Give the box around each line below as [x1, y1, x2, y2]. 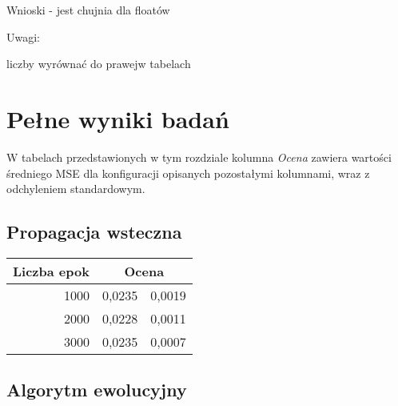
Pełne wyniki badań [6, 102, 229, 135]
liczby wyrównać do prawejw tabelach [6, 55, 191, 72]
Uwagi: [6, 28, 40, 45]
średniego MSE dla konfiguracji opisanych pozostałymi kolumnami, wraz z [6, 164, 370, 181]
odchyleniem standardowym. [6, 180, 145, 197]
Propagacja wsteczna [6, 219, 182, 244]
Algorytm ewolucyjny [6, 377, 187, 402]
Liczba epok [13, 261, 90, 280]
